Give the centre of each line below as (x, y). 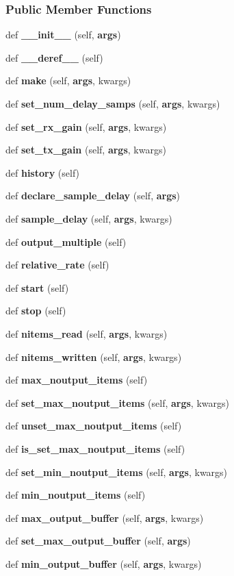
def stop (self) (36, 311)
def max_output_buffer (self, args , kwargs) (105, 517)
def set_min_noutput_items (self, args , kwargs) (117, 472)
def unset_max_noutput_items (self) (94, 426)
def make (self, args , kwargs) (68, 80)
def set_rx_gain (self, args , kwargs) (86, 126)
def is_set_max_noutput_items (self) (95, 448)
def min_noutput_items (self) (76, 495)
